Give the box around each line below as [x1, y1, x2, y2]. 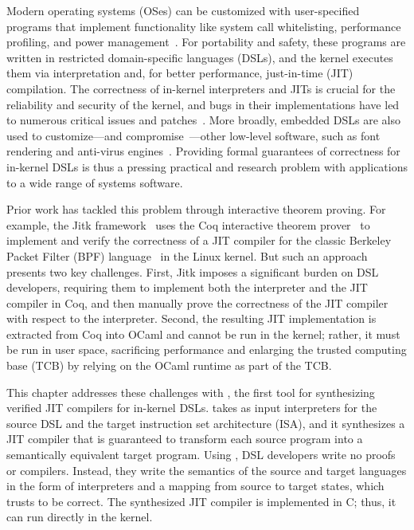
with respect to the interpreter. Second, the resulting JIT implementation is [6, 310, 377, 327]
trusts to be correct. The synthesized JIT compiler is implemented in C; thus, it [6, 493, 396, 509]
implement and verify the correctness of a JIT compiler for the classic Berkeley [6, 232, 392, 249]
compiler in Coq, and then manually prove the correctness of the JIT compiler [6, 294, 389, 311]
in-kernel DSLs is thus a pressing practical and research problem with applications [6, 158, 408, 175]
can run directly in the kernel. [6, 508, 153, 525]
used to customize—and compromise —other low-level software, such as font [6, 127, 381, 143]
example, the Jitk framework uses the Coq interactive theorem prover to [6, 216, 370, 233]
